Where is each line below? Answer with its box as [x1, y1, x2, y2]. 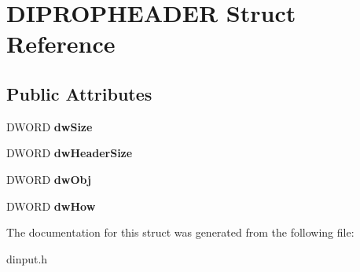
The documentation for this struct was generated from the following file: [6, 224, 354, 241]
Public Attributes [6, 81, 152, 105]
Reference [6, 28, 116, 60]
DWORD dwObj [6, 171, 91, 187]
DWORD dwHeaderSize [6, 145, 133, 161]
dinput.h [6, 250, 48, 266]
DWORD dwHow [6, 197, 96, 214]
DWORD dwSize [6, 118, 93, 134]
